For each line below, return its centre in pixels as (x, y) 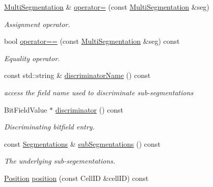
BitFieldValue (26, 109)
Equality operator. (32, 58)
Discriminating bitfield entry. (49, 127)
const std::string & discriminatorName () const (77, 75)
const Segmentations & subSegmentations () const (82, 143)
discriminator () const (89, 109)
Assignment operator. (37, 24)
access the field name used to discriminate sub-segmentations (99, 92)
